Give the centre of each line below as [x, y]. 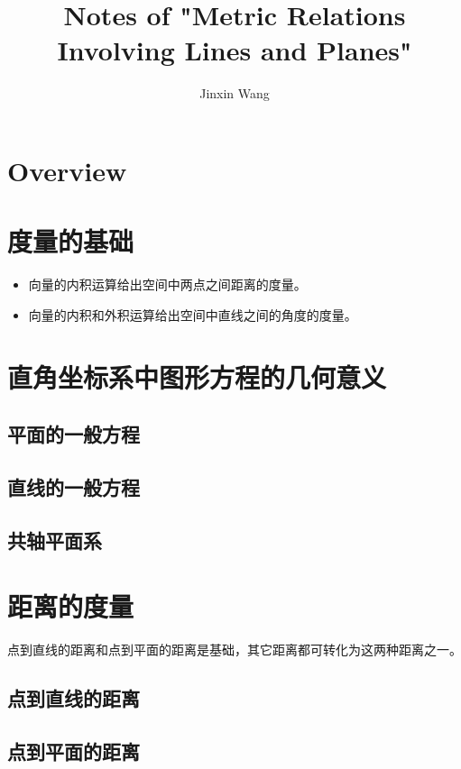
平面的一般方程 [74, 434]
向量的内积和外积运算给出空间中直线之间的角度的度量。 [193, 314]
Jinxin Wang [235, 93]
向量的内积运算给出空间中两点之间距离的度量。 [167, 284]
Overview [67, 170]
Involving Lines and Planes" [235, 50]
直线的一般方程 [74, 486]
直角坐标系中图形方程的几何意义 [197, 376]
